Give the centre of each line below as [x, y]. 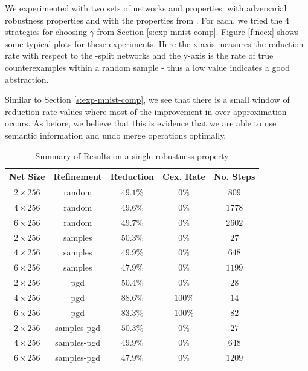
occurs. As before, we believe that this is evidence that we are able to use [141, 123]
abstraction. [27, 79]
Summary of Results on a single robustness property [132, 155]
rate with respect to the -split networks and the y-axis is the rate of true [139, 55]
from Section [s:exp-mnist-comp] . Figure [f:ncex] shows [198, 32]
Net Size [27, 176]
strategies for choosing [46, 32]
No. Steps [234, 176]
